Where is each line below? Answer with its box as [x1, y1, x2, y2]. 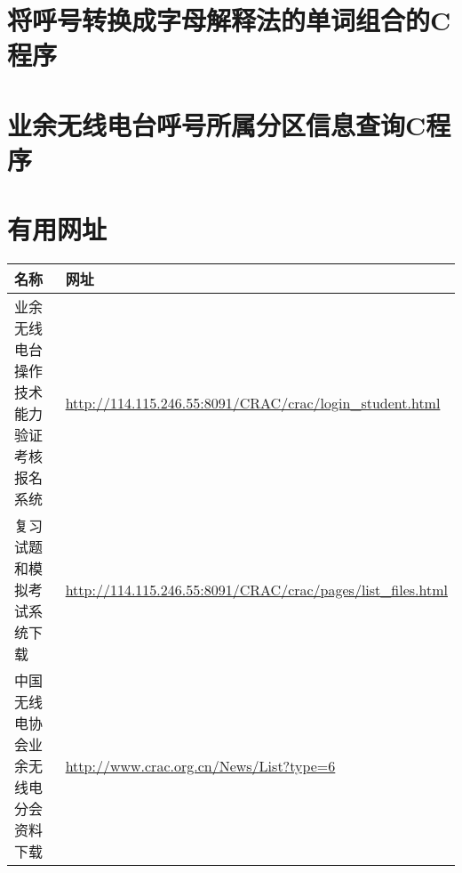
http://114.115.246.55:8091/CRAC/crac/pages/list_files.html [65, 578, 448, 600]
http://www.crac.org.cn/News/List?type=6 [65, 755, 336, 776]
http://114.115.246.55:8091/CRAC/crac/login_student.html [65, 392, 441, 413]
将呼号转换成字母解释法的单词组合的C [7, 2, 451, 38]
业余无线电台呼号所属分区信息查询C [7, 106, 426, 142]
